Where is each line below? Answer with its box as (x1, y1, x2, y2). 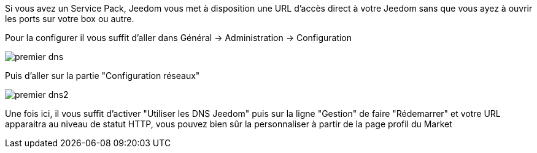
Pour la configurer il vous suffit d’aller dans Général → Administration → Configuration (5, 32, 352, 43)
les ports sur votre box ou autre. (5, 13, 134, 24)
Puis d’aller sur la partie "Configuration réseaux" (5, 70, 200, 81)
